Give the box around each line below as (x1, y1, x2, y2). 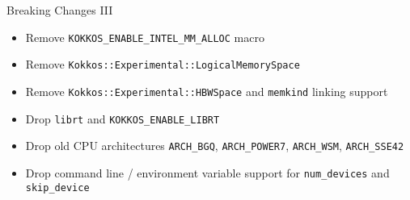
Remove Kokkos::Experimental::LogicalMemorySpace (25, 56, 300, 73)
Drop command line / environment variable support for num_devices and (25, 164, 390, 181)
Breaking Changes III (6, 2, 113, 18)
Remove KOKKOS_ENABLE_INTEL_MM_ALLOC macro (25, 28, 264, 45)
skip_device (25, 181, 90, 194)
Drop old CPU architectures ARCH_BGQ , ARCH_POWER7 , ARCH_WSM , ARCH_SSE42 (25, 137, 404, 154)
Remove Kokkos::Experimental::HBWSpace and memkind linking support (25, 82, 388, 99)
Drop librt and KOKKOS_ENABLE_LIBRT (25, 110, 220, 127)
